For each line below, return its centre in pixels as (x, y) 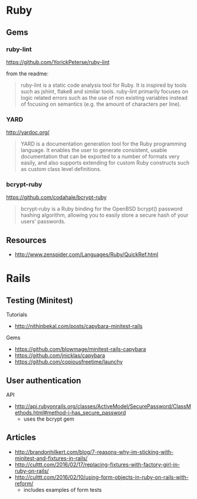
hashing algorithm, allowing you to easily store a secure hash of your (104, 215)
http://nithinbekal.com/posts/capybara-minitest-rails (79, 326)
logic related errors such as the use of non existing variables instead (104, 97)
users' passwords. (43, 222)
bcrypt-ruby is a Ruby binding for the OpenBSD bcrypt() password (101, 209)
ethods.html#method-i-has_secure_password (70, 413)
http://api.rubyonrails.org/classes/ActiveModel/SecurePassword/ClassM (103, 406)
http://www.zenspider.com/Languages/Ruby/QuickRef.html (86, 255)
